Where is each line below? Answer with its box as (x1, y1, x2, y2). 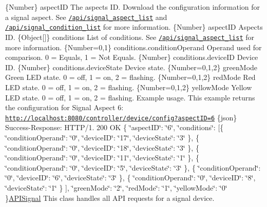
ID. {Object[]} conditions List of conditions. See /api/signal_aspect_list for (5, 31, 255, 42)
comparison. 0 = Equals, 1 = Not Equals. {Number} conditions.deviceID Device (5, 52, 258, 63)
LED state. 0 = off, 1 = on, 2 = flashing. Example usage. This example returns (5, 92, 255, 102)
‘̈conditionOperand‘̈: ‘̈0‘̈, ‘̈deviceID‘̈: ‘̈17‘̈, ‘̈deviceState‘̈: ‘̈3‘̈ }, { (5, 132, 199, 142)
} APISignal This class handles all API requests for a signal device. (5, 192, 215, 203)
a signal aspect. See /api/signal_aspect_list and (5, 11, 167, 22)
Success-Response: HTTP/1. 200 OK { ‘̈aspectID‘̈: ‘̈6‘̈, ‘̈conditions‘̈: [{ (5, 122, 224, 133)
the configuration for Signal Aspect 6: (5, 102, 124, 113)
